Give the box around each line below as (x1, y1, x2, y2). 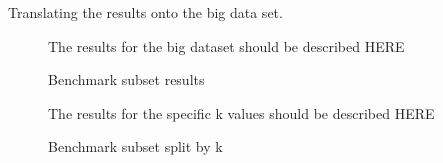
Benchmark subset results (48, 69, 205, 90)
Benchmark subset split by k (48, 136, 223, 157)
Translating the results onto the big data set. (8, 2, 283, 22)
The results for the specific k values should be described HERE (48, 102, 435, 123)
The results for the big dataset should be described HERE (48, 35, 405, 56)
